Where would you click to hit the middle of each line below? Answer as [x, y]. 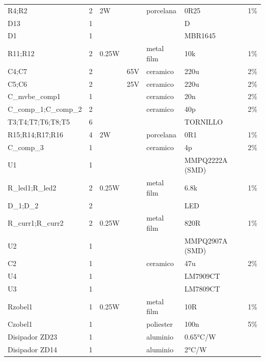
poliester [160, 324]
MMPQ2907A [206, 240]
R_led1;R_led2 [32, 187]
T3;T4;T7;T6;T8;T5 [39, 122]
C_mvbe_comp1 [34, 96]
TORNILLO [204, 122]
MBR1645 [200, 35]
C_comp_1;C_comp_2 [45, 109]
